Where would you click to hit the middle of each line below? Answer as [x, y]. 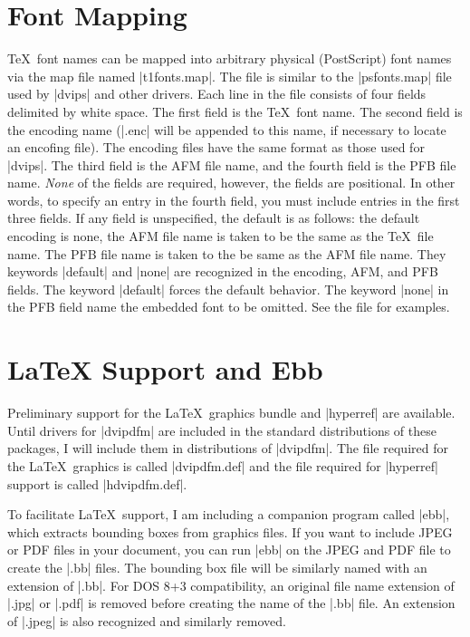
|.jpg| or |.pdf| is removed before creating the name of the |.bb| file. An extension [231, 603]
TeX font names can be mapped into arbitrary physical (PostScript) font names [230, 58]
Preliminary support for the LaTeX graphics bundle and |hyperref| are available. [231, 413]
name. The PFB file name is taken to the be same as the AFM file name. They [227, 253]
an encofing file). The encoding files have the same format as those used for [216, 147]
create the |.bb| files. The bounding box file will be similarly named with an [217, 567]
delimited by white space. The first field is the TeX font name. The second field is [235, 111]
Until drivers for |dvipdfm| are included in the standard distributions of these [222, 430]
